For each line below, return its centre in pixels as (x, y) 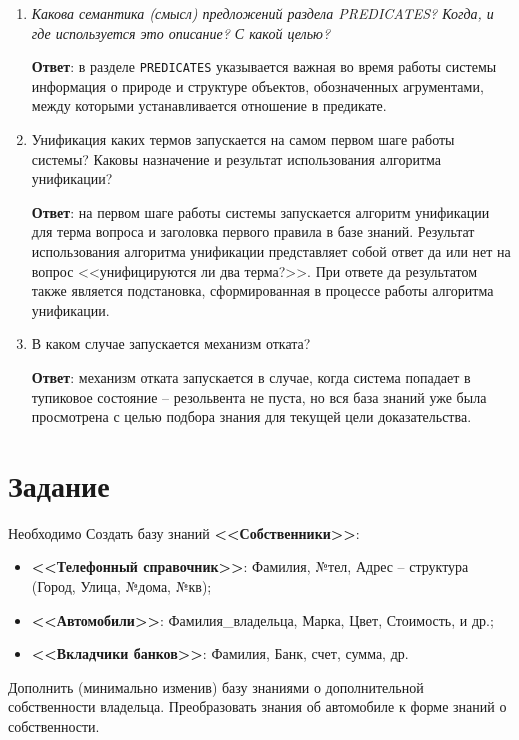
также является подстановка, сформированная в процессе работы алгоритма (262, 290)
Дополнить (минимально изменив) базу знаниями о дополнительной (216, 686)
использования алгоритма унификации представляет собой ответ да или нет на (271, 251)
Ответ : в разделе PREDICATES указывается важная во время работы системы (264, 66)
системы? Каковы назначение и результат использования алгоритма (236, 158)
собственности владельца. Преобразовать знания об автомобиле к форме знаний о (257, 706)
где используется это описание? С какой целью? (181, 32)
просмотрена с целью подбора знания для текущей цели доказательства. (251, 416)
